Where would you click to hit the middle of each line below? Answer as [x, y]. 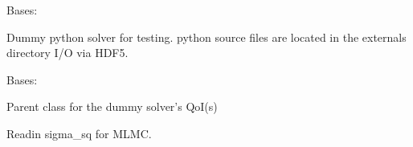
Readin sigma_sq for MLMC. [79, 133]
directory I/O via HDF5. [67, 53]
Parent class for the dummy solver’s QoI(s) [112, 106]
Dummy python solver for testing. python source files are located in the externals [206, 37]
